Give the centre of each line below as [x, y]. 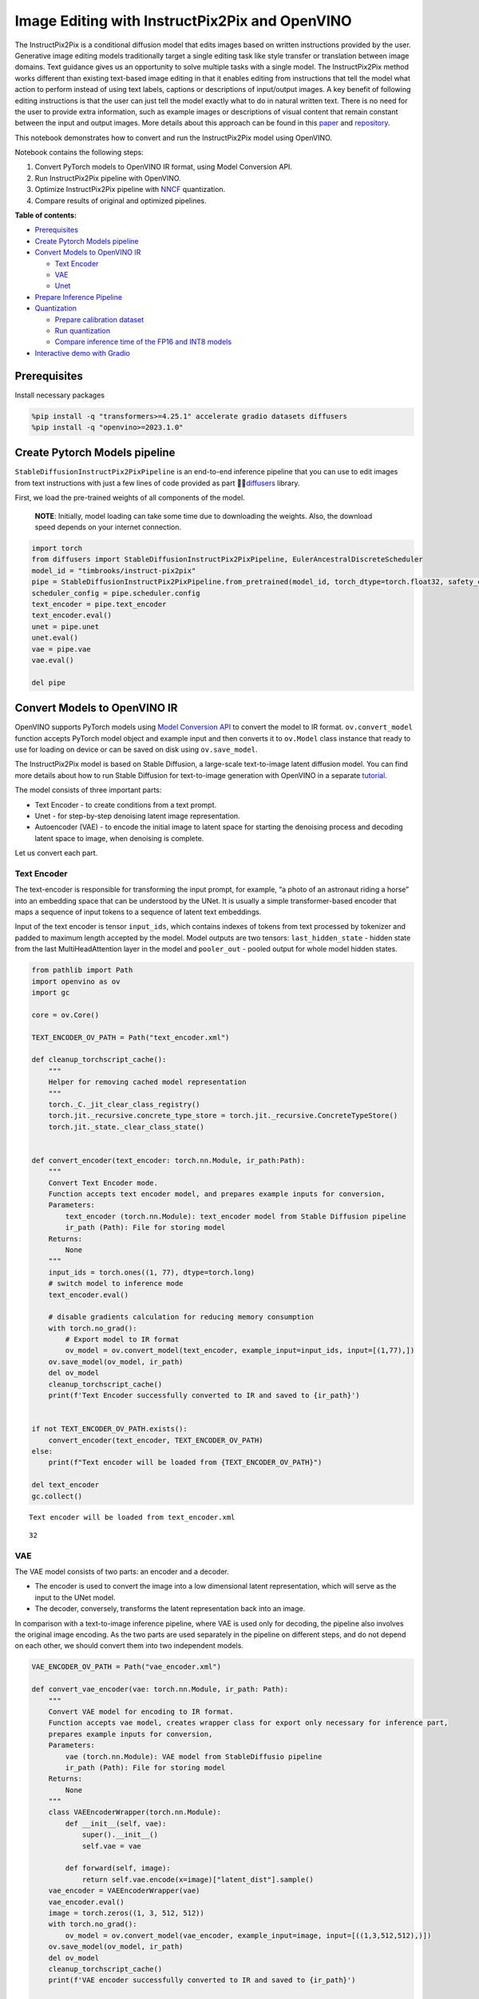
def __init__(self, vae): [116, 1823]
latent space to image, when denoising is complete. [119, 838]
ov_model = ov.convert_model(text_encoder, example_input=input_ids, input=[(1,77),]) [240, 1351]
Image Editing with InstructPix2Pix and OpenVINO [183, 21]
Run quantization [83, 330]
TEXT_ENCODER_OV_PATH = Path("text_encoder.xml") [131, 1037]
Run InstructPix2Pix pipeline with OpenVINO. [108, 178]
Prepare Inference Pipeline [79, 297]
